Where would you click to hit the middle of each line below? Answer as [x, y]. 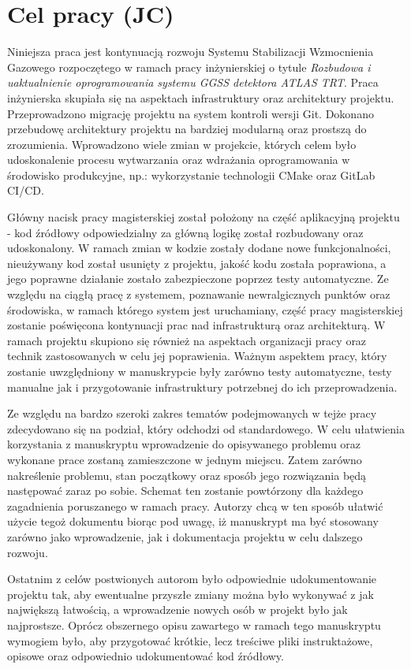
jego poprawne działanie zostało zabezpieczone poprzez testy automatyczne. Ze [198, 279]
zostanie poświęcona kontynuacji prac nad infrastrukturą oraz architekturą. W [196, 325]
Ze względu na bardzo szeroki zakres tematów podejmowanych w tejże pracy [192, 413]
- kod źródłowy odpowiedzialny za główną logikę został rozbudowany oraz [185, 232]
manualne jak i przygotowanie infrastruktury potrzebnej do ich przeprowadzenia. [202, 387]
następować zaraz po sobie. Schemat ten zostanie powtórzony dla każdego [185, 491]
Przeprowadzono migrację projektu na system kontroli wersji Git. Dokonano [191, 113]
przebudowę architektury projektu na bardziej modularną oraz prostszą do [187, 129]
